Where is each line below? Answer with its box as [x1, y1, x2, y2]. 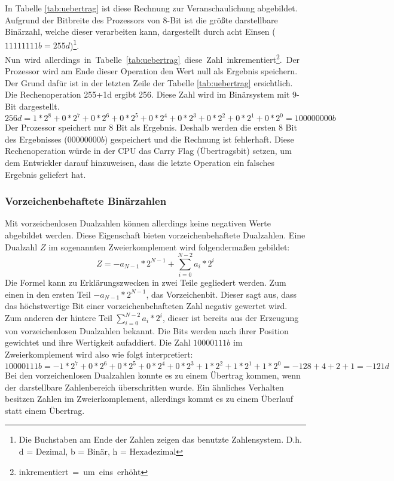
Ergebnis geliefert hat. [5, 168, 86, 180]
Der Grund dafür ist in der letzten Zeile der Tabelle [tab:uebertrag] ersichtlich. [5, 76, 293, 89]
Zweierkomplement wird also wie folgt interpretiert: [5, 348, 193, 361]
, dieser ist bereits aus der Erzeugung [162, 311, 299, 324]
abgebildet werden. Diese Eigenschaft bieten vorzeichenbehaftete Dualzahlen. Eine [5, 228, 306, 241]
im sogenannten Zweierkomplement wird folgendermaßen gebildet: [48, 240, 290, 253]
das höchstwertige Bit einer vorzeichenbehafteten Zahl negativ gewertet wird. [5, 300, 288, 312]
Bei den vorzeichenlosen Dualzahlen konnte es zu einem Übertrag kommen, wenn [5, 369, 301, 382]
